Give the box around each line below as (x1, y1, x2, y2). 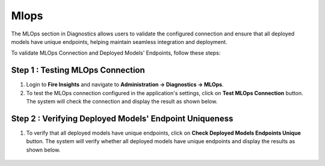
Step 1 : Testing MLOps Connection (11, 65, 146, 75)
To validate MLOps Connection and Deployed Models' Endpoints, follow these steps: (11, 49, 221, 57)
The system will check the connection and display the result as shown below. (26, 98, 218, 105)
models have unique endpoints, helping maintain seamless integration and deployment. (11, 38, 227, 45)
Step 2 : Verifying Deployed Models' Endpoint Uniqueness (11, 113, 234, 123)
